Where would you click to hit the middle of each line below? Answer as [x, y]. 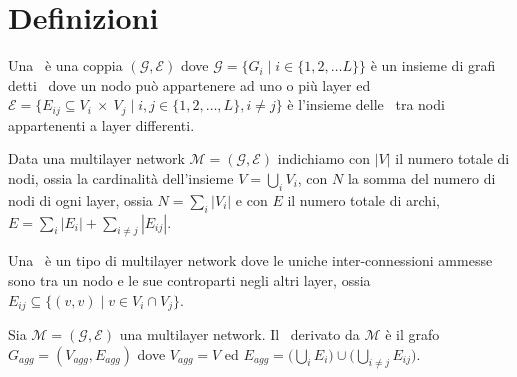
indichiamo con [323, 158]
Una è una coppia [65, 65]
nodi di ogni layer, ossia [80, 199]
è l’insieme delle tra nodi [366, 104]
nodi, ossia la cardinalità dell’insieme [121, 177]
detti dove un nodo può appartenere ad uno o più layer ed [189, 84]
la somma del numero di [421, 177]
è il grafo [412, 333]
